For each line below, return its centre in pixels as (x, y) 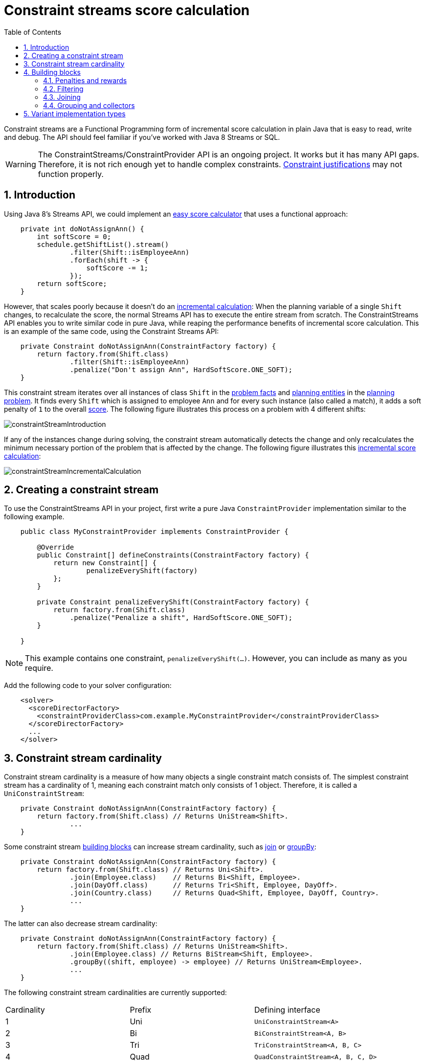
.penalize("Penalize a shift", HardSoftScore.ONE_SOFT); (181, 618)
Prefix (141, 1010)
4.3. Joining (62, 97)
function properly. (71, 174)
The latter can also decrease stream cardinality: (81, 924)
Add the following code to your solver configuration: (88, 686)
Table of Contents (33, 32)
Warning (21, 164)
